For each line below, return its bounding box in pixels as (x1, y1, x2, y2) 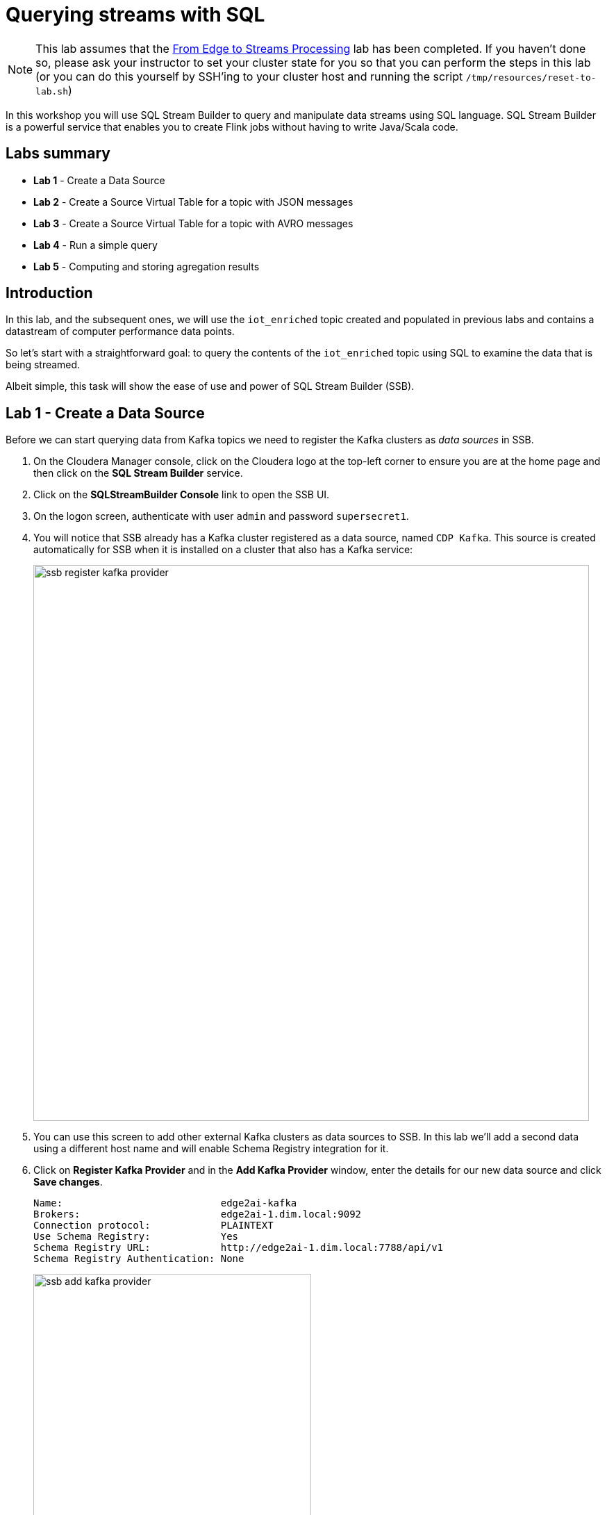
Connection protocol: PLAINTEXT (33, 1220, 274, 1231)
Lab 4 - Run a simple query (33, 238, 158, 251)
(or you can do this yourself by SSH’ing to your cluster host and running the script (35, 69, 463, 83)
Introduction (6, 284, 93, 302)
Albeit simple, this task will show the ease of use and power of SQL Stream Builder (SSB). (6, 380, 415, 393)
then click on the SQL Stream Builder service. (33, 467, 243, 480)
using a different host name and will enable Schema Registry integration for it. (33, 1143, 389, 1155)
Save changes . (33, 1176, 103, 1188)
